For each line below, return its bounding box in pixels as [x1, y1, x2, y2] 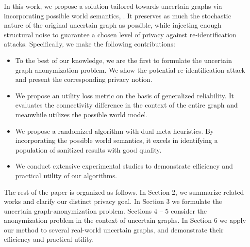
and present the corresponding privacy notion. [15, 74, 152, 84]
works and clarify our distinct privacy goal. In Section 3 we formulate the [4, 196, 222, 206]
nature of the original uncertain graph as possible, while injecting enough [4, 20, 222, 30]
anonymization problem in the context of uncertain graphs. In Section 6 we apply [4, 215, 246, 225]
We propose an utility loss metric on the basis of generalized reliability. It [15, 90, 234, 100]
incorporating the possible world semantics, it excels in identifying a [15, 135, 218, 145]
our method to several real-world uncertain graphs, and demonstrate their [4, 224, 224, 234]
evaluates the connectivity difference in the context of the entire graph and [15, 100, 238, 110]
